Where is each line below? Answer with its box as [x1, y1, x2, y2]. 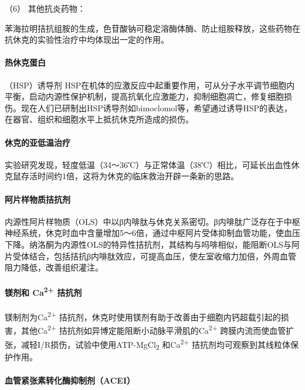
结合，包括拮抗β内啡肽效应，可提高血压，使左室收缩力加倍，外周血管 [29, 249, 297, 262]
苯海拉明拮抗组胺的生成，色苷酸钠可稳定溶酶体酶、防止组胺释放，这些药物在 [5, 22, 300, 34]
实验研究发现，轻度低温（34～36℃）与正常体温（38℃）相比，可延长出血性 [5, 158, 292, 170]
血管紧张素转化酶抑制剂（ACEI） [5, 374, 135, 386]
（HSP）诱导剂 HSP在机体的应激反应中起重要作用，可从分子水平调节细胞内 [5, 78, 295, 91]
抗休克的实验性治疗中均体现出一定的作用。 [5, 33, 169, 46]
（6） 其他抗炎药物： [5, 2, 86, 14]
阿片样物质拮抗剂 [5, 193, 70, 205]
